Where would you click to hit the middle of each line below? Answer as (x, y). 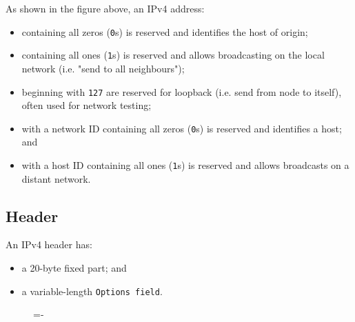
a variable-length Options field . (92, 291)
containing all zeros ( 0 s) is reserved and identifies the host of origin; (165, 31)
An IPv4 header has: (49, 244)
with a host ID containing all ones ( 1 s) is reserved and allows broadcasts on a (185, 165)
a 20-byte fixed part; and (74, 268)
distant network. (56, 178)
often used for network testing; (87, 105)
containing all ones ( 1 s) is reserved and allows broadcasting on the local (173, 55)
